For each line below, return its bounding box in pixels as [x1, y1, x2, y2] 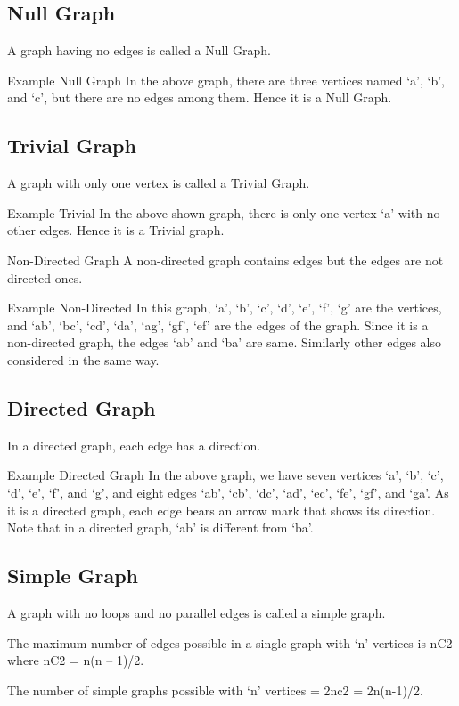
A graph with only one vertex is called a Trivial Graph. [7, 174, 310, 192]
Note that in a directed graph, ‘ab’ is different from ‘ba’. [7, 518, 314, 537]
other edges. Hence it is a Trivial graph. [7, 221, 225, 239]
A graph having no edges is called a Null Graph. [7, 41, 271, 60]
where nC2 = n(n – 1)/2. [7, 651, 144, 669]
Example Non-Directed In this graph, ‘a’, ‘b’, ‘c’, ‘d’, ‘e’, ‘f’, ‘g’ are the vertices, [7, 298, 442, 317]
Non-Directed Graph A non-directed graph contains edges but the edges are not [7, 250, 444, 269]
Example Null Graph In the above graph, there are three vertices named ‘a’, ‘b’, [7, 70, 446, 89]
